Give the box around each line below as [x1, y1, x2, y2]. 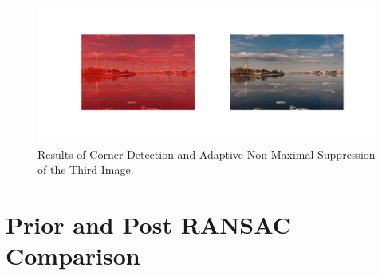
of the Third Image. [37, 161, 134, 178]
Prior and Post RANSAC [6, 207, 291, 240]
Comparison [6, 239, 140, 272]
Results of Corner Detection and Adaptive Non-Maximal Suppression [37, 145, 376, 162]
